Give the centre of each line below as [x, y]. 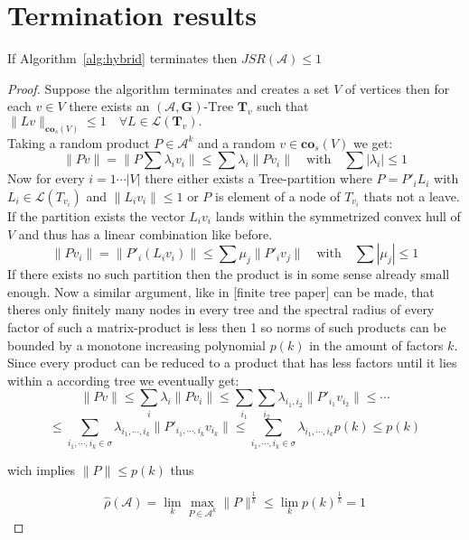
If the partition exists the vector [96, 215]
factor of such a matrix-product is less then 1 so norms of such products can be [227, 326]
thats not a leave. [412, 196]
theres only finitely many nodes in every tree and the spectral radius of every [221, 309]
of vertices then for [398, 88]
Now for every [46, 178]
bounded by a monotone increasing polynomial [136, 344]
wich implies [42, 469]
